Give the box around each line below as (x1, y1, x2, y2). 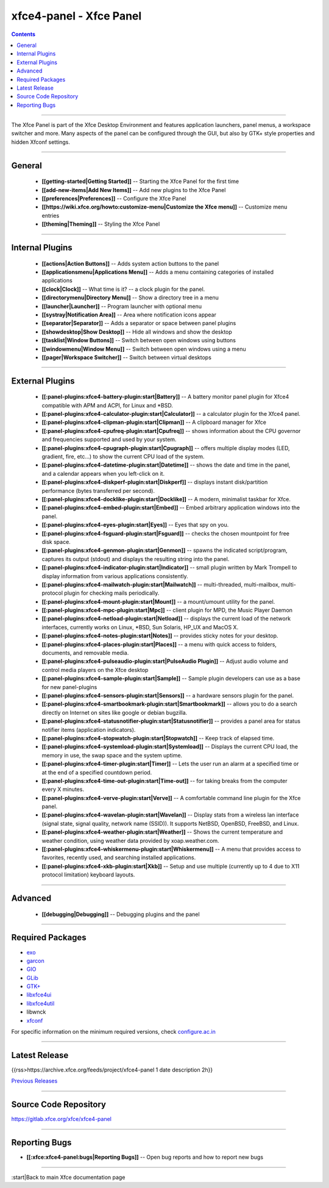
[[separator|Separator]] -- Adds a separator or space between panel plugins (41, 320, 236, 327)
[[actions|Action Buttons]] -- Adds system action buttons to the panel (41, 260, 219, 267)
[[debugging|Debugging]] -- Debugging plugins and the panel (41, 911, 200, 918)
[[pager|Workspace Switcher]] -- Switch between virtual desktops (41, 354, 211, 361)
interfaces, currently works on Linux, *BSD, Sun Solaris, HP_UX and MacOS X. (41, 623, 239, 631)
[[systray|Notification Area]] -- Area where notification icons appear (41, 311, 216, 318)
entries (41, 212, 60, 219)
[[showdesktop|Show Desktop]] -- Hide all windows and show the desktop (41, 328, 233, 335)
